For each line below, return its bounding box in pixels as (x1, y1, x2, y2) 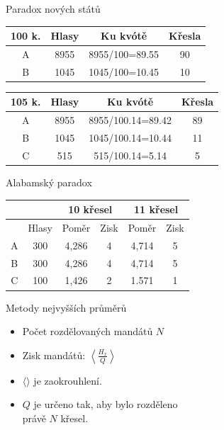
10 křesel (68, 202, 113, 217)
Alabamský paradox (6, 175, 92, 189)
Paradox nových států (6, 1, 101, 16)
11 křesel (134, 202, 179, 217)
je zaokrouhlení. (33, 373, 102, 387)
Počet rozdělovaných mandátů (22, 324, 153, 339)
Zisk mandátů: (22, 347, 86, 362)
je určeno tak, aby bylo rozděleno (33, 397, 178, 412)
